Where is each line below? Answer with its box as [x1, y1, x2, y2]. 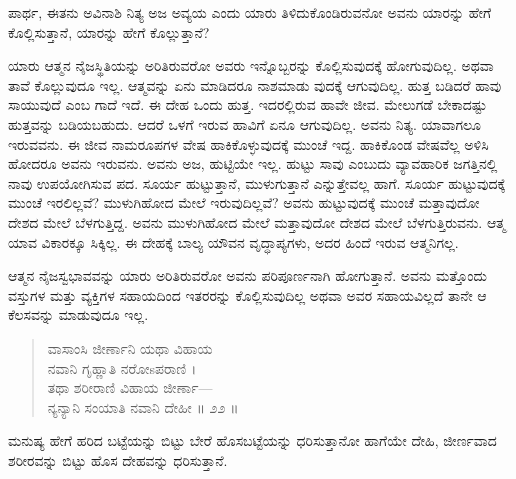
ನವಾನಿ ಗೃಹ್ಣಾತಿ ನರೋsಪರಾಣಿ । [47, 357, 197, 378]
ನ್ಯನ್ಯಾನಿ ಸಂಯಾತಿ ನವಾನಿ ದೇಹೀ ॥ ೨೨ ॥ [47, 396, 239, 417]
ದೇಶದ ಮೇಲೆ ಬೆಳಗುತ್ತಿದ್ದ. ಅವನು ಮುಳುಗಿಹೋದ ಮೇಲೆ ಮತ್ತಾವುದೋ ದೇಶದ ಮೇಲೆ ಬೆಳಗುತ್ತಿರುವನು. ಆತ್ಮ [8, 211, 506, 232]
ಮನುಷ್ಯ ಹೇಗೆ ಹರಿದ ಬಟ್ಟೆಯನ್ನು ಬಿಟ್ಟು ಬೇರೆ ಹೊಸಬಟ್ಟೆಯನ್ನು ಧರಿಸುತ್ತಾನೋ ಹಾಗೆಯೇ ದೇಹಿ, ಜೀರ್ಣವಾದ [8, 430, 497, 451]
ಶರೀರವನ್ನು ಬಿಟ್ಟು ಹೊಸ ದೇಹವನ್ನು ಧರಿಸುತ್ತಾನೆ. [8, 449, 228, 470]
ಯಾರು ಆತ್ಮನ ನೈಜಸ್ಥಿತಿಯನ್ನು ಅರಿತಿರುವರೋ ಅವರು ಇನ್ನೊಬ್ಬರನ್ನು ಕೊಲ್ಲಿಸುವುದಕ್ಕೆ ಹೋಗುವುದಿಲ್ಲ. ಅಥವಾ [8, 55, 494, 76]
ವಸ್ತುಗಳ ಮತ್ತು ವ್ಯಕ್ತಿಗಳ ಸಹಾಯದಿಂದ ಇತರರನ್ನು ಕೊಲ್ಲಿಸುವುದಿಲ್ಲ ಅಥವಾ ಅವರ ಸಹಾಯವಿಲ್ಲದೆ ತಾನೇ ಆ [8, 284, 487, 305]
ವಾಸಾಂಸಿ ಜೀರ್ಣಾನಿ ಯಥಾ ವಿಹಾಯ [47, 337, 213, 358]
